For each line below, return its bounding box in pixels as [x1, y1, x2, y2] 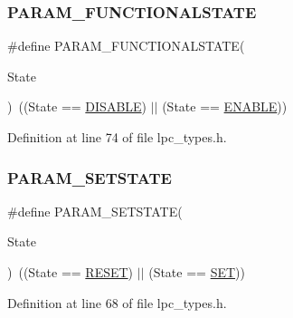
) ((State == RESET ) [7, 263, 134, 281]
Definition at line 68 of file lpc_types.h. [7, 293, 227, 312]
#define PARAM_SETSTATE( [7, 201, 183, 220]
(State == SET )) [148, 263, 245, 281]
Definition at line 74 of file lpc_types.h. [7, 128, 227, 146]
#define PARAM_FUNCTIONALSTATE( [7, 36, 245, 55]
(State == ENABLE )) [162, 97, 288, 116]
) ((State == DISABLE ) [7, 97, 147, 116]
